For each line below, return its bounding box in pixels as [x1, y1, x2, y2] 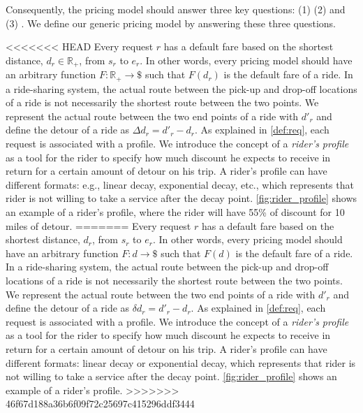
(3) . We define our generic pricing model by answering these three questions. [6, 15, 336, 30]
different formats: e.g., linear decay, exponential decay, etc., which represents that [6, 177, 354, 191]
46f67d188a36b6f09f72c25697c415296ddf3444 [6, 396, 195, 411]
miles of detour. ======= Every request [6, 218, 191, 233]
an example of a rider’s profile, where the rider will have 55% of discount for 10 [6, 205, 345, 219]
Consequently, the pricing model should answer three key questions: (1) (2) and [6, 2, 346, 16]
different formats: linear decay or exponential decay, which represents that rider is [6, 355, 356, 370]
